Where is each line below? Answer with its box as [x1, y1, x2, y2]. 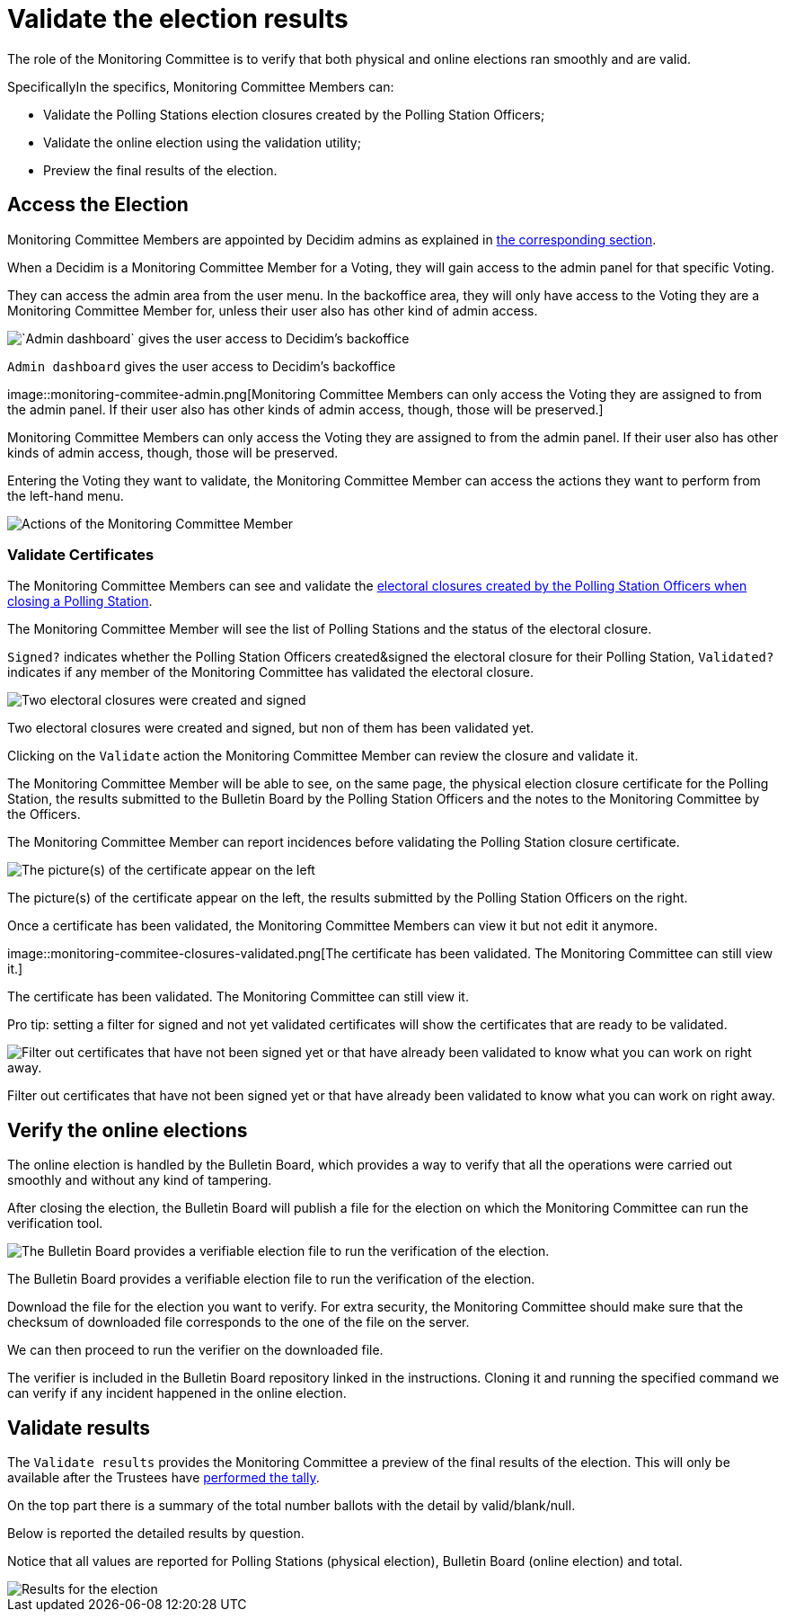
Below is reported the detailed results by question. [7, 1526, 305, 1542]
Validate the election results [7, 4, 349, 34]
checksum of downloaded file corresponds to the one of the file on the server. [7, 1314, 470, 1330]
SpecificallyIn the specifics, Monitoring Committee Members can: [7, 78, 394, 94]
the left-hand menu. [7, 487, 124, 503]
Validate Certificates [7, 545, 155, 564]
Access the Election [7, 193, 189, 217]
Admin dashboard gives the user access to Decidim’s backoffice [7, 358, 396, 374]
